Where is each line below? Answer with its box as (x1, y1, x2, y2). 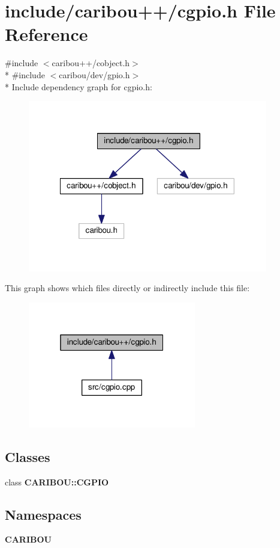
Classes (5, 447, 50, 466)
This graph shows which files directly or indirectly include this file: (5, 282, 250, 294)
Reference (5, 22, 88, 46)
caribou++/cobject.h (52, 57, 130, 69)
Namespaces (5, 505, 82, 523)
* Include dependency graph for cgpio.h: (5, 80, 152, 93)
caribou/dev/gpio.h (59, 68, 130, 81)
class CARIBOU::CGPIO (5, 475, 109, 488)
